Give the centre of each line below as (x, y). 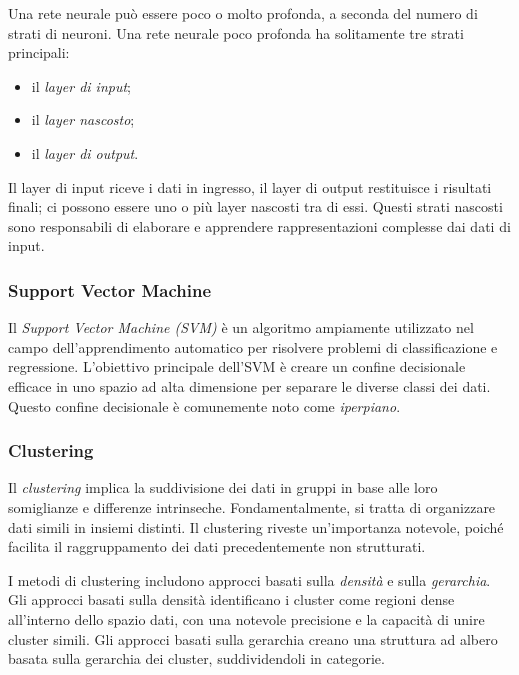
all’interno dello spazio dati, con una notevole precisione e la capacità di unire (246, 618)
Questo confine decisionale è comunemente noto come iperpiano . (204, 405)
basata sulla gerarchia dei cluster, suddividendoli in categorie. (196, 658)
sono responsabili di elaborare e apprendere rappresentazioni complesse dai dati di (259, 225)
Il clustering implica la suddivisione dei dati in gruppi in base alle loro (223, 487)
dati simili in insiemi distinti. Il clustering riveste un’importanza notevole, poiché (256, 526)
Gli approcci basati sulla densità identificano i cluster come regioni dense (231, 599)
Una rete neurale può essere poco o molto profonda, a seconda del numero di (243, 13)
